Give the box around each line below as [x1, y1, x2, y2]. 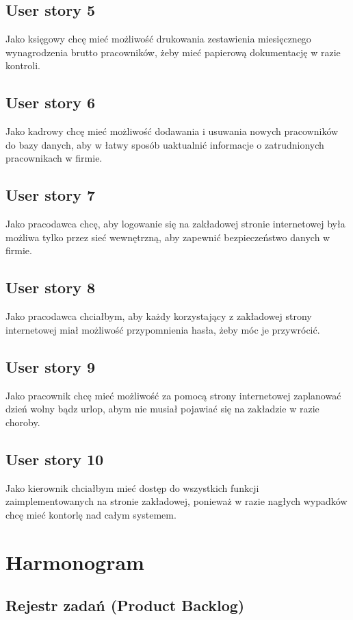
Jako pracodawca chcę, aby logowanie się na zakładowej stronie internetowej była [5, 216, 345, 231]
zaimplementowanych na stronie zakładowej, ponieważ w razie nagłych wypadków [5, 494, 348, 508]
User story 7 [5, 184, 95, 206]
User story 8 [5, 277, 95, 298]
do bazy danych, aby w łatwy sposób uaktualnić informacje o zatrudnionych [5, 137, 324, 151]
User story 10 [5, 448, 104, 469]
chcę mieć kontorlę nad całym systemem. [5, 507, 176, 521]
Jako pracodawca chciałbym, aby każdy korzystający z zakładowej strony [5, 309, 312, 323]
